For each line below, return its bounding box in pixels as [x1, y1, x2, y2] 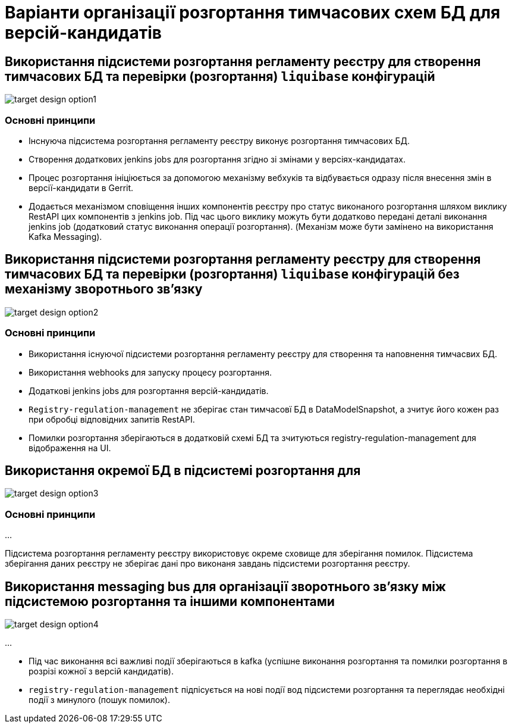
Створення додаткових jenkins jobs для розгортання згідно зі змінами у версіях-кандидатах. [29, 154, 406, 164]
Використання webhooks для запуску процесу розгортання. [29, 367, 272, 377]
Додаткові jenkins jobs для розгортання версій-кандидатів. [29, 385, 269, 396]
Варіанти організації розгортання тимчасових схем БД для [5, 2, 501, 23]
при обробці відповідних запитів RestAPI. [29, 414, 195, 424]
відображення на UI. [29, 442, 111, 453]
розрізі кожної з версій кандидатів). [29, 665, 174, 676]
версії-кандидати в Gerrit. [29, 182, 134, 193]
